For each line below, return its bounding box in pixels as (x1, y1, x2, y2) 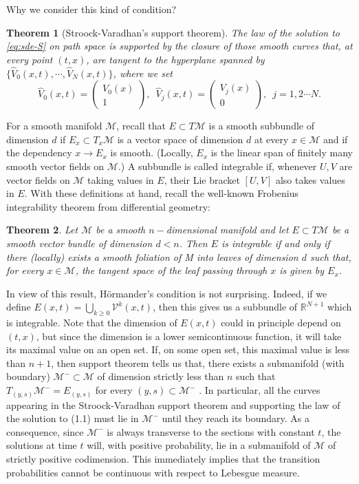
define (6, 299, 31, 314)
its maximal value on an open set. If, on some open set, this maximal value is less (6, 342, 350, 357)
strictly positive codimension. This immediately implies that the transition (6, 451, 320, 465)
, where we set (113, 65, 173, 80)
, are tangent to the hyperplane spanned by (86, 52, 265, 66)
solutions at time (6, 438, 77, 452)
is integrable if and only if (221, 235, 330, 250)
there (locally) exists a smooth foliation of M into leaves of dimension (6, 249, 298, 264)
